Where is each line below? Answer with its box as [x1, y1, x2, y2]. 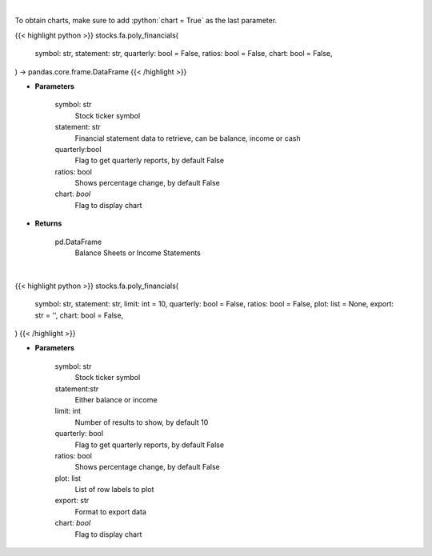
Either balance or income [74, 394, 158, 404]
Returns [34, 218, 62, 228]
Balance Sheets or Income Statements [74, 248, 202, 258]
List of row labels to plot [74, 485, 154, 494]
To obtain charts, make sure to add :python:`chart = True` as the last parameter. [14, 16, 278, 26]
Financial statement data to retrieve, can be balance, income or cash [74, 133, 301, 143]
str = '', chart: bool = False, [34, 310, 124, 320]
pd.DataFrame [54, 237, 102, 246]
